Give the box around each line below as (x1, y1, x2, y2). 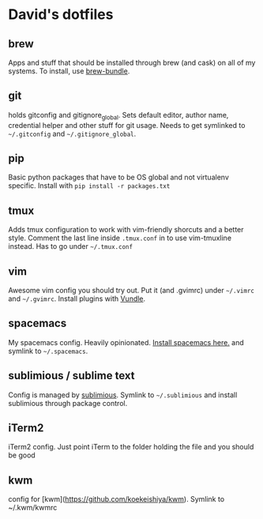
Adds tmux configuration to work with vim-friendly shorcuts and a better (8, 225, 244, 235)
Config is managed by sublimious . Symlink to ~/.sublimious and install (8, 389, 238, 400)
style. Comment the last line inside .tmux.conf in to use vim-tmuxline (8, 233, 231, 243)
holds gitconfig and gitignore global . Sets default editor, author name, (8, 110, 229, 122)
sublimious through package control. (8, 398, 128, 408)
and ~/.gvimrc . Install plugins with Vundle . (8, 294, 146, 303)
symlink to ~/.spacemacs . (8, 346, 88, 355)
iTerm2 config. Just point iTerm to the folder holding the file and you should (8, 442, 254, 452)
